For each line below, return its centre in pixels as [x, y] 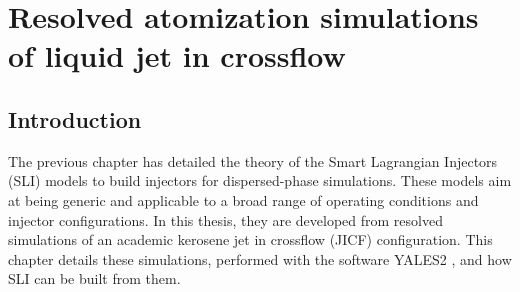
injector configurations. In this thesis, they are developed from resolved [225, 219]
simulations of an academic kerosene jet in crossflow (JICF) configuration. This [250, 239]
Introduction [75, 118]
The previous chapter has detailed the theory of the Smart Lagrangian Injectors [253, 160]
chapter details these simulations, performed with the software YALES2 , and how [260, 258]
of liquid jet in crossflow [177, 55]
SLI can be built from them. [94, 278]
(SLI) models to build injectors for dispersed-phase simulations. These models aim [260, 180]
